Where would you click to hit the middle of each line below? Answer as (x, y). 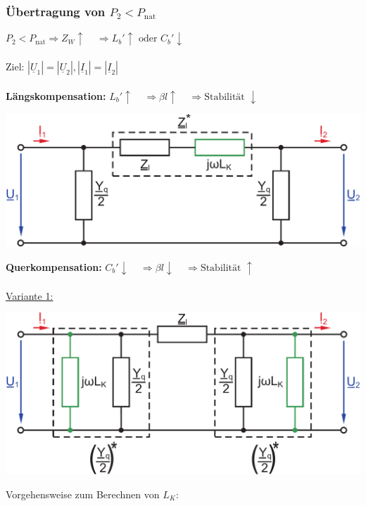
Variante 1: (30, 295)
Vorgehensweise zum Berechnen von (83, 494)
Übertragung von (56, 11)
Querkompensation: (54, 266)
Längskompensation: (56, 95)
